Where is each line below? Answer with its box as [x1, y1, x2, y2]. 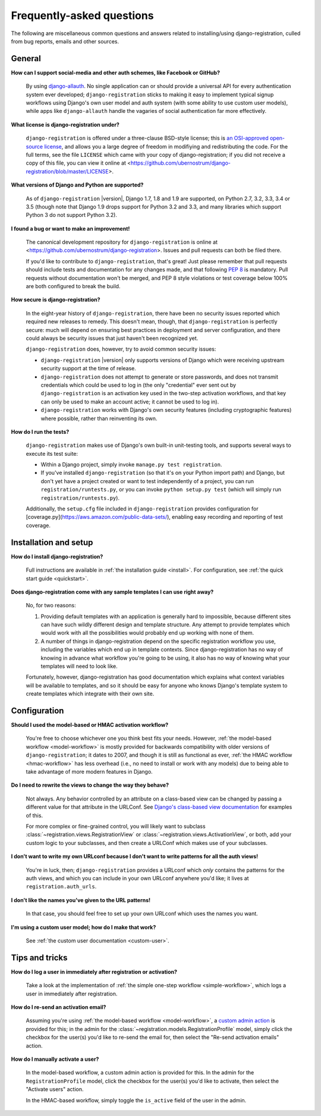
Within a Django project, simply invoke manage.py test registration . [40, 461, 222, 468]
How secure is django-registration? [11, 296, 100, 303]
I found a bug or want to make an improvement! [11, 225, 130, 232]
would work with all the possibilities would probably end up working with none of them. [40, 629, 254, 636]
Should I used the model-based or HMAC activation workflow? [11, 721, 169, 729]
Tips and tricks [11, 953, 68, 963]
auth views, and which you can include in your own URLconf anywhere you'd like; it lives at [26, 874, 249, 882]
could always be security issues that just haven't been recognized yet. [26, 335, 199, 342]
